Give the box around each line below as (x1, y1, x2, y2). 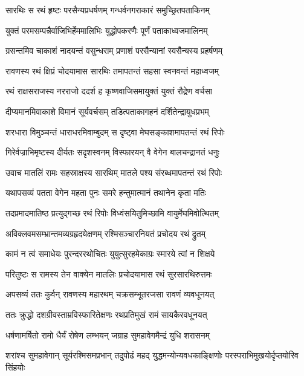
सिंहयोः (5, 360, 25, 373)
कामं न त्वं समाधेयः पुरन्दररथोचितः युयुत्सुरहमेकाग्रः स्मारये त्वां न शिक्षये (5, 247, 215, 260)
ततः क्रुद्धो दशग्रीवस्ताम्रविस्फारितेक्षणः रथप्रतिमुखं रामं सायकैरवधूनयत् (5, 308, 207, 320)
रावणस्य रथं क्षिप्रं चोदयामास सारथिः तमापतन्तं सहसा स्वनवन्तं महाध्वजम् (5, 64, 219, 77)
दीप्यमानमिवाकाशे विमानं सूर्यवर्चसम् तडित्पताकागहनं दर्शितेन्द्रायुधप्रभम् (5, 105, 209, 117)
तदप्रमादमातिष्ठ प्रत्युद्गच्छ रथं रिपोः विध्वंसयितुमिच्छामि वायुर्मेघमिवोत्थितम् (5, 206, 219, 219)
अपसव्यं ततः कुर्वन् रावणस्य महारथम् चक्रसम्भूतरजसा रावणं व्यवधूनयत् (5, 288, 215, 300)
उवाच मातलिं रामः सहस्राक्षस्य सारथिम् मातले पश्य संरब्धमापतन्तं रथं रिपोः (5, 166, 222, 178)
